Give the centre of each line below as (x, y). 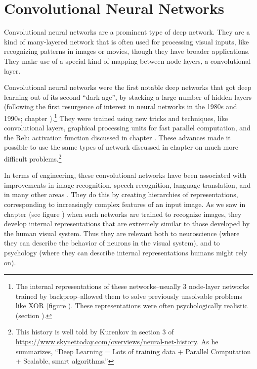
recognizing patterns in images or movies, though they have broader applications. (127, 51)
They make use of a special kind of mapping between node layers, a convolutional (128, 61)
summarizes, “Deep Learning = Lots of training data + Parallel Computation (133, 351)
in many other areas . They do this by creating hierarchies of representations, (121, 194)
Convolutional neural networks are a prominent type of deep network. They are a (127, 32)
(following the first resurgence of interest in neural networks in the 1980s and (121, 106)
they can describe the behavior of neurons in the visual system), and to (112, 243)
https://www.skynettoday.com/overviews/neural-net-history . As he (117, 342)
